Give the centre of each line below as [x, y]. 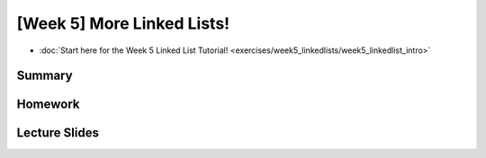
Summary [45, 76]
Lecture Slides [58, 133]
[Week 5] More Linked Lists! [123, 23]
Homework [48, 105]
